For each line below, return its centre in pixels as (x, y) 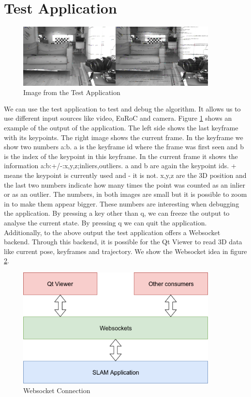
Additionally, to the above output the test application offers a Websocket (112, 232)
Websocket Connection (57, 390)
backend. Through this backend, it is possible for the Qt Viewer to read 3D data (123, 242)
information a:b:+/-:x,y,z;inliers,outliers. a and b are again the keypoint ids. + (120, 166)
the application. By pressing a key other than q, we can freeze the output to (117, 213)
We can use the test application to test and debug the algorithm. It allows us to (122, 108)
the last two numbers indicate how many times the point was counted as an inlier (125, 184)
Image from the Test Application (72, 92)
